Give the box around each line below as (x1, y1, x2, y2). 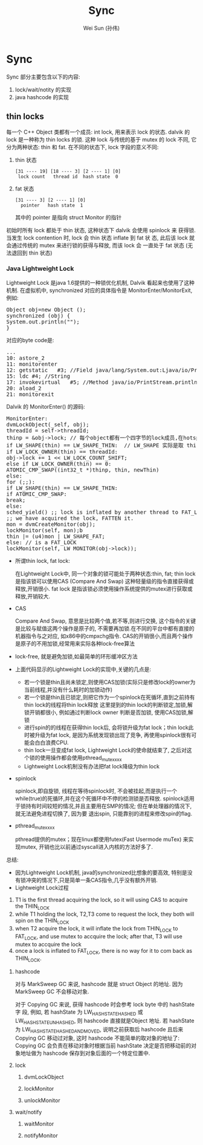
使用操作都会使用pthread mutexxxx (40, 754, 122, 762)
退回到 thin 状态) (11, 249, 53, 256)
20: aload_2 (6, 384, 42, 392)
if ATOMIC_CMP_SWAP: (6, 490, 68, 498)
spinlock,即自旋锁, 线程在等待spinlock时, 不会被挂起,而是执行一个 (14, 787, 177, 794)
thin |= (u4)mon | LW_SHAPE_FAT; (6, 533, 106, 540)
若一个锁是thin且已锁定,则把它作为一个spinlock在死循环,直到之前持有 (24, 693, 195, 701)
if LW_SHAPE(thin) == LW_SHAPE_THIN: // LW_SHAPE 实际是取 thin (6, 442, 200, 449)
